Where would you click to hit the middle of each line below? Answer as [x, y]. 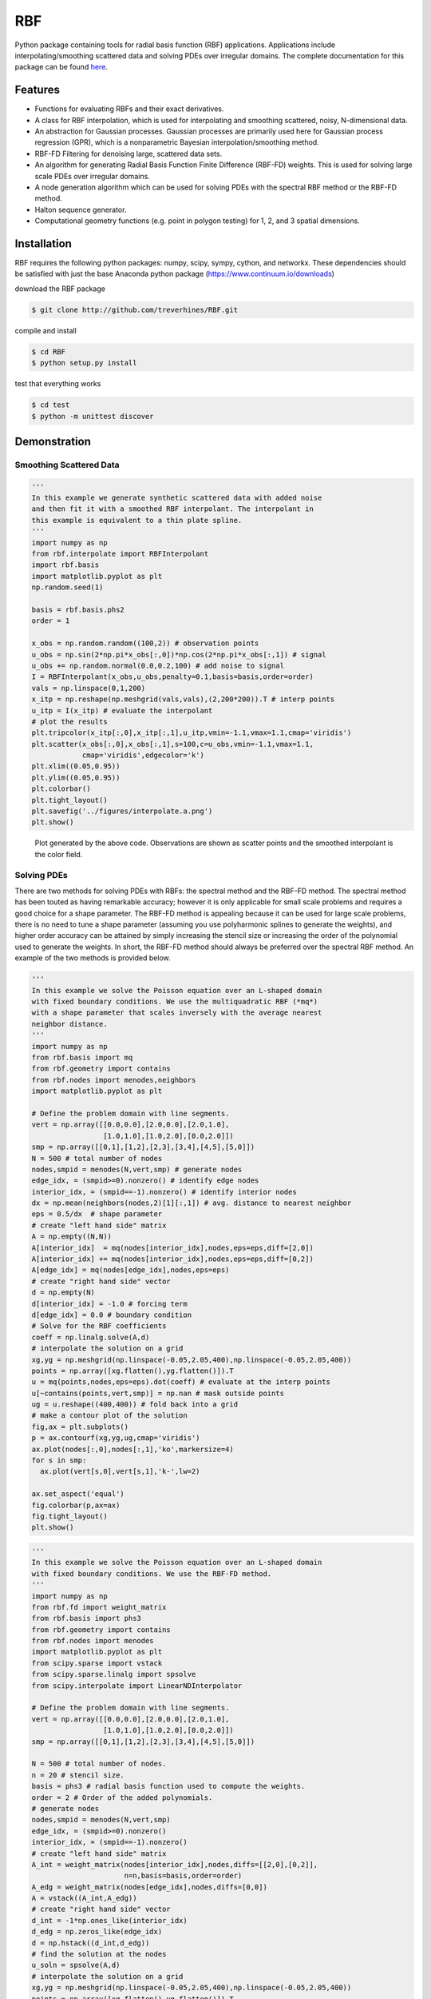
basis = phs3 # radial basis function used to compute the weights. [168, 1786]
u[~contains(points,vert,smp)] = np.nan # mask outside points [158, 1393]
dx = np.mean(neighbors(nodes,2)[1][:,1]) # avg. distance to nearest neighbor [192, 1203]
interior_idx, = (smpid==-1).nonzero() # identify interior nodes [164, 1192]
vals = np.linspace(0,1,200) [89, 688]
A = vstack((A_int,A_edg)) [84, 1898]
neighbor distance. [69, 1024]
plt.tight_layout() [69, 800]
